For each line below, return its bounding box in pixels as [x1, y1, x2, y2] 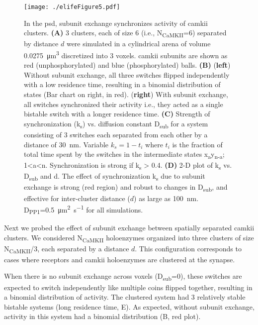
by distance [24, 38, 59, 49]
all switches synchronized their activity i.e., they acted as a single [24, 99, 223, 109]
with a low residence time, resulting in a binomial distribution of [24, 79, 221, 90]
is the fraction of [172, 139, 223, 149]
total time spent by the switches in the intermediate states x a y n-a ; [24, 149, 225, 160]
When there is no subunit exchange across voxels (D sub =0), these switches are [4, 271, 242, 283]
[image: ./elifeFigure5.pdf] [24, 3, 120, 10]
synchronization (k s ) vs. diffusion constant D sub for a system [24, 118, 208, 130]
